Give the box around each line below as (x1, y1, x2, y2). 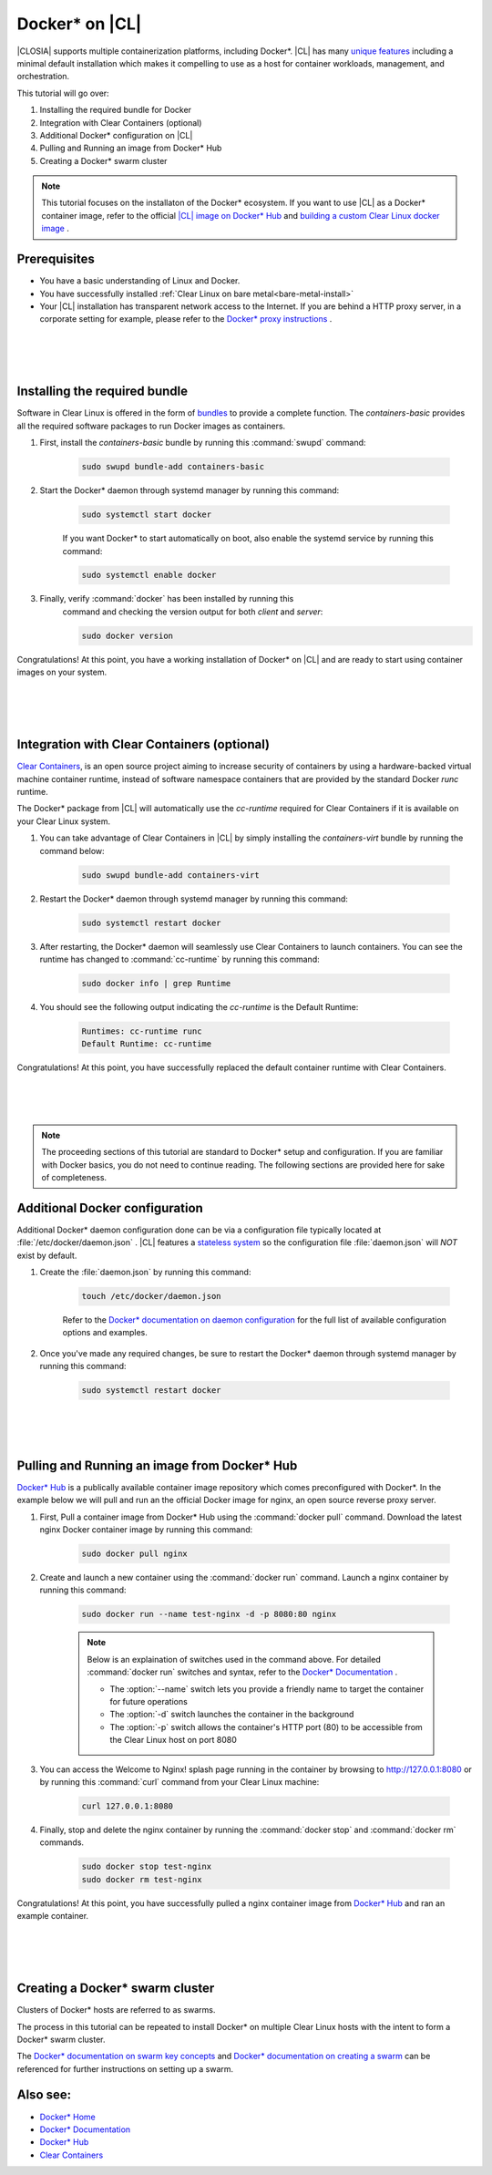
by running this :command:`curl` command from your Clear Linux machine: (39, 1776, 320, 1787)
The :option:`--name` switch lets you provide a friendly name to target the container (109, 1683, 424, 1695)
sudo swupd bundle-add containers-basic (81, 461, 264, 472)
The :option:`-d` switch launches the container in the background (109, 1709, 354, 1720)
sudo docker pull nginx (81, 1549, 189, 1559)
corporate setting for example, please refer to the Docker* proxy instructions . (39, 314, 333, 325)
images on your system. (16, 666, 108, 678)
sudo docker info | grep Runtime (81, 978, 231, 988)
